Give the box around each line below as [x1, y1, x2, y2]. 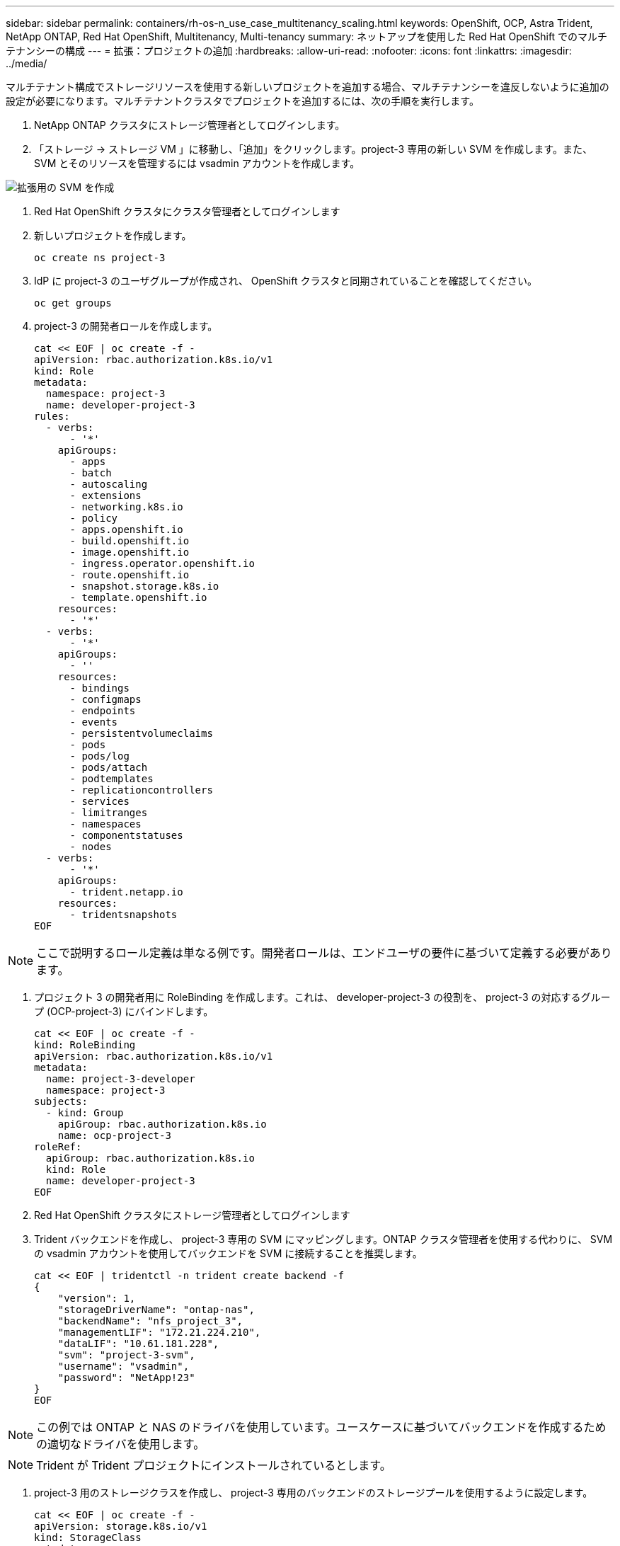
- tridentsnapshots [69, 909, 178, 920]
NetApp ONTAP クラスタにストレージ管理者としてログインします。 [34, 119, 345, 131]
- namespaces [69, 818, 142, 830]
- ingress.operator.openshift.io [69, 558, 255, 569]
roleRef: [34, 1141, 82, 1152]
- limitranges [69, 807, 148, 818]
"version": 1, [57, 1293, 136, 1304]
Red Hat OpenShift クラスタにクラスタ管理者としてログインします [34, 205, 340, 217]
